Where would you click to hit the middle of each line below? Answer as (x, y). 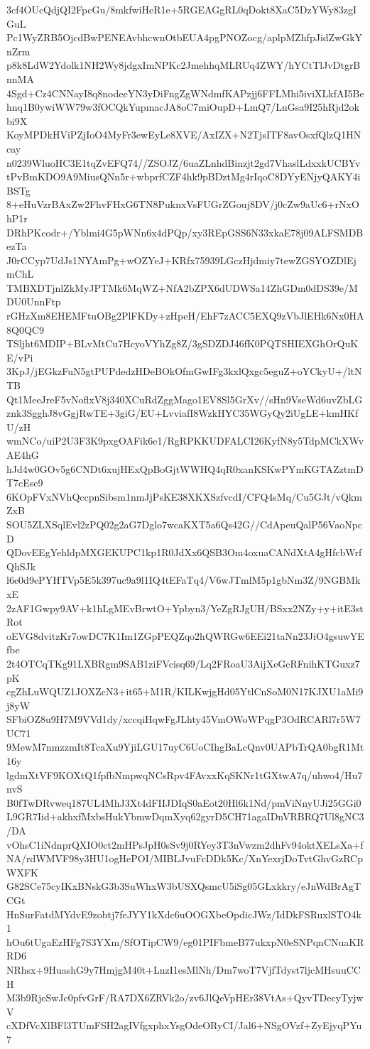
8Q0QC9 (25, 329)
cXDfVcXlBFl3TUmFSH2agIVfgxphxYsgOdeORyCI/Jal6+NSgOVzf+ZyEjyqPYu (184, 1025)
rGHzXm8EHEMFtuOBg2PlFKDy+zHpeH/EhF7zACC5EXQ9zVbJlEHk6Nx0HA (185, 316)
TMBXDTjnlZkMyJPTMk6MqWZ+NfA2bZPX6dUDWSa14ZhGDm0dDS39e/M (182, 287)
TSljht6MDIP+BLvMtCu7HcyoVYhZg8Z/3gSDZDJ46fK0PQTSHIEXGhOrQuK (183, 343)
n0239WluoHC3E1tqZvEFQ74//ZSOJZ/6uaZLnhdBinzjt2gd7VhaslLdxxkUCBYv (184, 162)
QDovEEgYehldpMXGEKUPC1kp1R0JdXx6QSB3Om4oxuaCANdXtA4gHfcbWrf (184, 552)
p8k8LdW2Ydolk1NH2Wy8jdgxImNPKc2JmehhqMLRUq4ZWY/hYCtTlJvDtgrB (184, 65)
